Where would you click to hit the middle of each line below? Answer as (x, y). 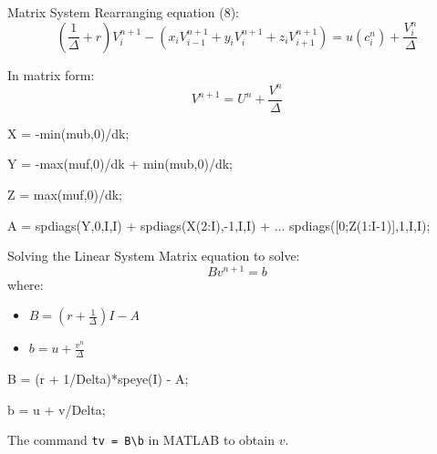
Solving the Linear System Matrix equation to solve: (154, 256)
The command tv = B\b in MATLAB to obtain (141, 440)
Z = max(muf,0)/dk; (65, 194)
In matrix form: (51, 74)
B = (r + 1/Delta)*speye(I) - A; (98, 379)
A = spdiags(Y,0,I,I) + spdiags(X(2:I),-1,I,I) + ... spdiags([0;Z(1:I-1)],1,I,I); (219, 225)
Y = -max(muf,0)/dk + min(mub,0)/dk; (120, 164)
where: (26, 284)
